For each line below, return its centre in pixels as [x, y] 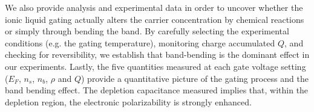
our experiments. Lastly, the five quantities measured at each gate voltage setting [155, 66]
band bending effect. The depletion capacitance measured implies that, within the [157, 90]
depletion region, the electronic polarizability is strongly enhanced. [128, 101]
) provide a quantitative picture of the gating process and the [195, 78]
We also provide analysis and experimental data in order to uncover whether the [154, 7]
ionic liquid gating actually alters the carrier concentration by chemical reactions [155, 19]
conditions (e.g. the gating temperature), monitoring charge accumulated [140, 42]
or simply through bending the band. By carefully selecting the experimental [147, 31]
